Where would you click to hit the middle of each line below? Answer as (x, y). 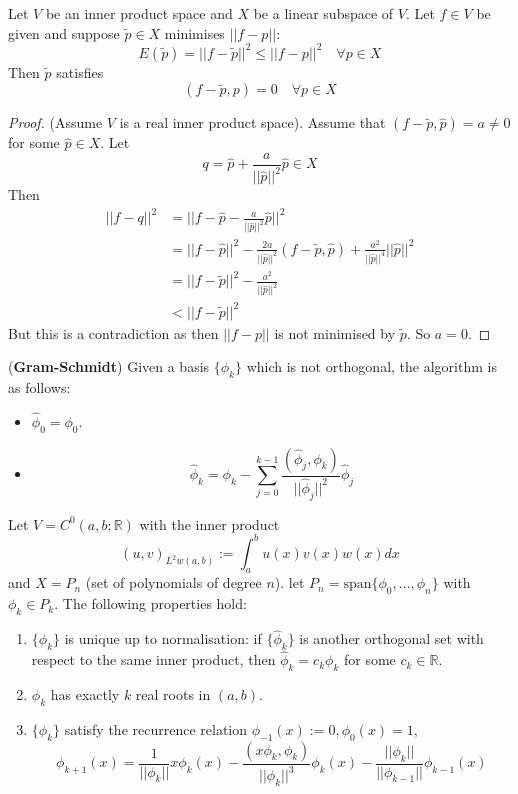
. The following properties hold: (150, 603)
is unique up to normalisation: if (163, 638)
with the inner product (209, 523)
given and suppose (64, 32)
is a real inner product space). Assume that (252, 122)
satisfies (80, 71)
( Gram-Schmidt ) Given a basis (109, 366)
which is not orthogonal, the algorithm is (371, 366)
